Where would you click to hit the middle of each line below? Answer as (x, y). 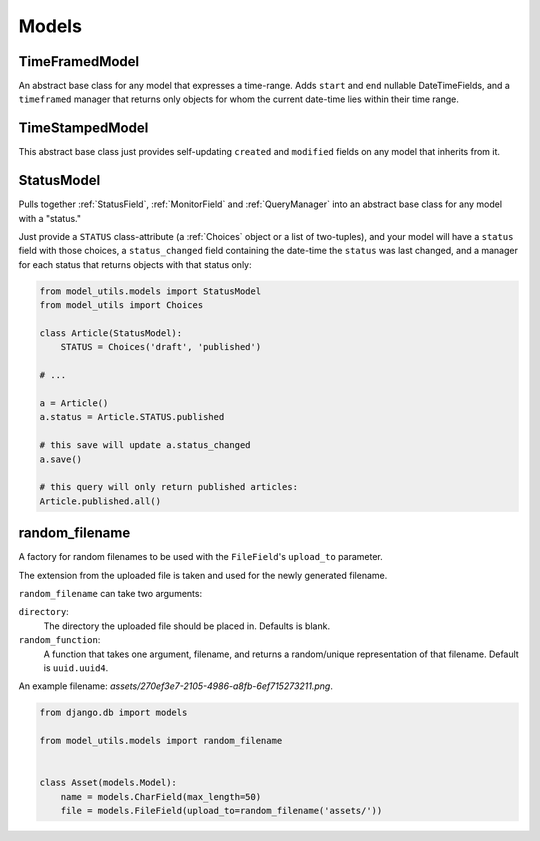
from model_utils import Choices (121, 305)
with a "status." (50, 218)
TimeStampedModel (83, 128)
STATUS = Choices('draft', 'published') (161, 347)
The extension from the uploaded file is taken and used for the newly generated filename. (203, 575)
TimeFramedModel (79, 61)
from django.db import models (113, 713)
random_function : (59, 640)
